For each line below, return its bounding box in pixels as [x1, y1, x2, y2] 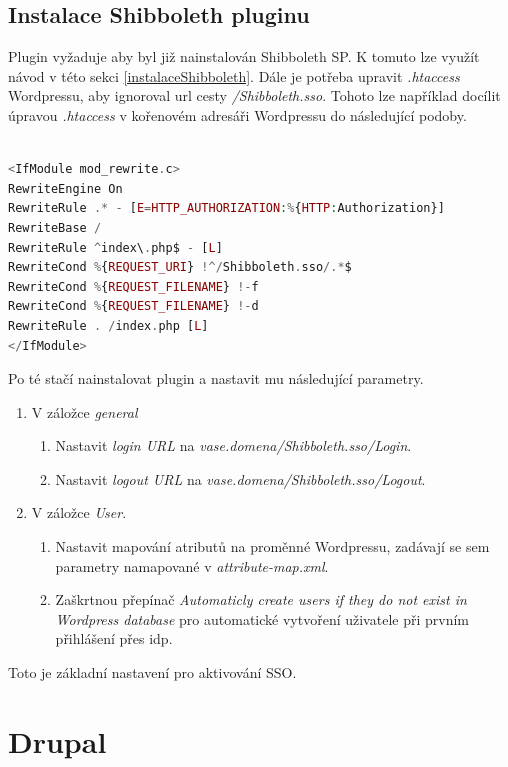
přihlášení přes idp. [55, 628, 173, 649]
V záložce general [31, 401, 138, 422]
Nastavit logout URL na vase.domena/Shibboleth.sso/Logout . [55, 468, 426, 489]
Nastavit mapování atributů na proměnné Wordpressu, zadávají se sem [55, 536, 490, 557]
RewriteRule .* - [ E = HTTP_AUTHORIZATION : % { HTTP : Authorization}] [8, 201, 445, 216]
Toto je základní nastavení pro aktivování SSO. [8, 662, 297, 683]
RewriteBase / [8, 220, 102, 235]
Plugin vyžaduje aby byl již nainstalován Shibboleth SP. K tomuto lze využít [8, 46, 480, 67]
